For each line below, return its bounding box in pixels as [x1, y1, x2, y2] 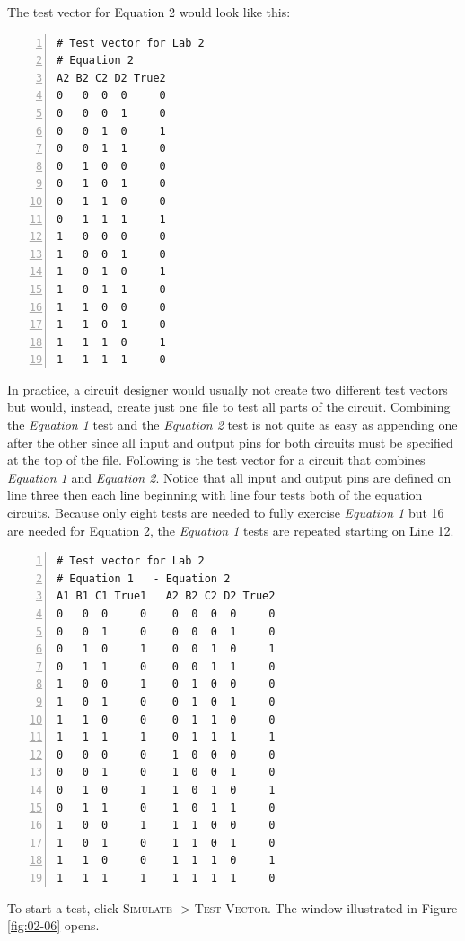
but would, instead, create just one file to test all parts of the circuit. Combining [7, 397, 451, 416]
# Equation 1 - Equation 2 [57, 572, 231, 585]
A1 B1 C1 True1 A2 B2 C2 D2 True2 [57, 590, 276, 603]
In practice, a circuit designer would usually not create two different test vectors [7, 379, 448, 398]
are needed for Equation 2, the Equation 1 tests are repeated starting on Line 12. [7, 520, 454, 539]
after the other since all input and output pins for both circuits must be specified [7, 432, 453, 451]
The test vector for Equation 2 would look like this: [7, 3, 291, 21]
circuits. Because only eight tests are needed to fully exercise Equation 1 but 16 [7, 503, 444, 522]
